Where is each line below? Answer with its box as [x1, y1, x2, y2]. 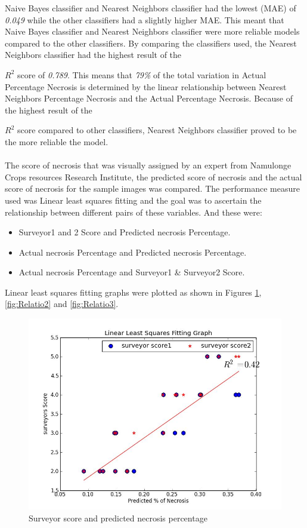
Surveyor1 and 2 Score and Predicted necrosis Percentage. [18, 226, 231, 238]
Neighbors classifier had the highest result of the [5, 48, 182, 61]
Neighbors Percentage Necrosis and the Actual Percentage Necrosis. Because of [5, 92, 293, 105]
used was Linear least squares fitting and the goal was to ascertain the [5, 194, 262, 206]
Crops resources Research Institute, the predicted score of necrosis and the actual [5, 170, 302, 183]
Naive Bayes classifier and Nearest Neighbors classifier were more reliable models [5, 25, 300, 38]
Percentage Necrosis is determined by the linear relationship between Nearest [5, 80, 287, 93]
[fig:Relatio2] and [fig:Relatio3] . [5, 297, 119, 310]
